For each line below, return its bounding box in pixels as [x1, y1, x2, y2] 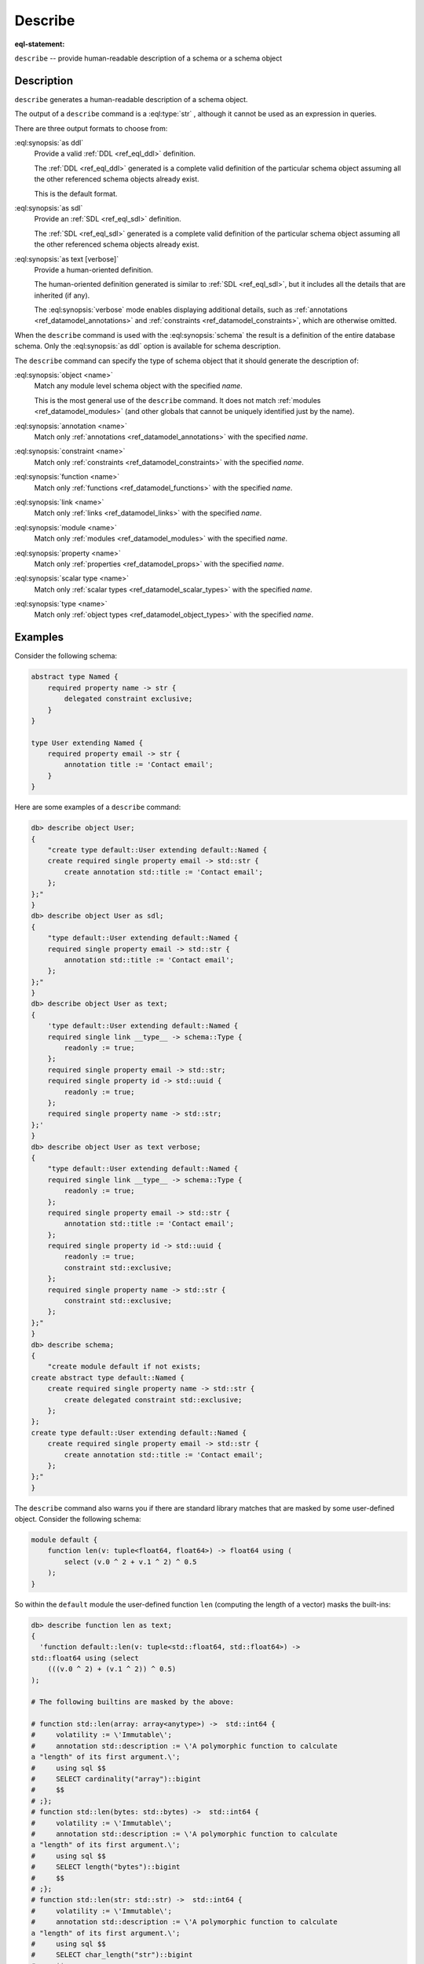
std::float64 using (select [31, 1654, 139, 1662]
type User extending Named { [31, 738, 144, 747]
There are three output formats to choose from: [14, 123, 168, 133]
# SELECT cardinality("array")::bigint [31, 1775, 202, 1783]
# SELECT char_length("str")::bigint [31, 1951, 193, 1959]
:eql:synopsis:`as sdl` [14, 203, 83, 212]
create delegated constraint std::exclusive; [64, 1395, 243, 1404]
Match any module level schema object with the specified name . [34, 381, 243, 390]
